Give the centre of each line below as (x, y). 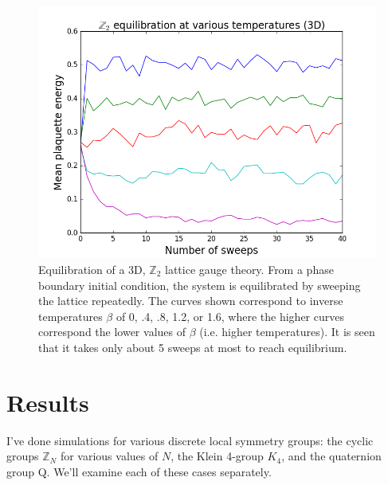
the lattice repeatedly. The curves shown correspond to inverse (191, 301)
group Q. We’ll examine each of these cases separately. (139, 471)
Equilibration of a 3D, (92, 269)
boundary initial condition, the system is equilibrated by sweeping (200, 285)
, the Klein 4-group (217, 456)
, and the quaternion (331, 456)
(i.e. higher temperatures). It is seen (287, 332)
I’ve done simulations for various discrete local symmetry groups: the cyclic (190, 440)
